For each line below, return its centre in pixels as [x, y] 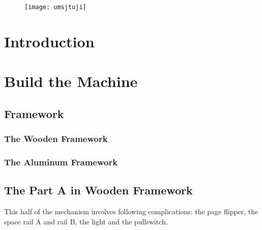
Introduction [49, 41]
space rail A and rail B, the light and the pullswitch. [86, 221]
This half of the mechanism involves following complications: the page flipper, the [131, 211]
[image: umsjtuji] [55, 7]
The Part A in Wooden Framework [98, 190]
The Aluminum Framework [61, 162]
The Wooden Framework [56, 139]
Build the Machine [71, 81]
